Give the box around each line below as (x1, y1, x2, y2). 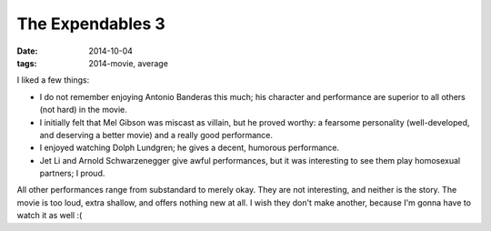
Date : (16, 45, 38, 56)
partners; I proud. (39, 168, 105, 179)
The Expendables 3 (16, 14, 165, 34)
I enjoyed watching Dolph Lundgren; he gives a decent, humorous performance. (39, 142, 340, 154)
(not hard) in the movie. (39, 105, 127, 115)
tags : (16, 57, 37, 68)
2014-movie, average (88, 57, 168, 68)
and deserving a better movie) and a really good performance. (39, 129, 273, 140)
